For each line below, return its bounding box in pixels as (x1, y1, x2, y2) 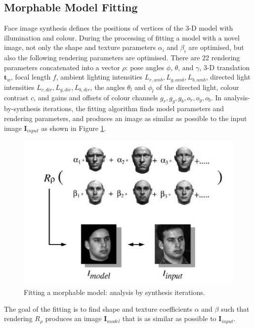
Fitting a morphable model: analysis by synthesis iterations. (24, 287, 205, 297)
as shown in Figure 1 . (41, 123, 106, 133)
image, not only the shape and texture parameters (4, 42, 156, 52)
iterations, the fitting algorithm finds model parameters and (42, 103, 224, 114)
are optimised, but (188, 42, 244, 52)
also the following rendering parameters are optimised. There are (4, 52, 200, 63)
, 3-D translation (199, 62, 250, 72)
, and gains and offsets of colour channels (34, 92, 158, 102)
